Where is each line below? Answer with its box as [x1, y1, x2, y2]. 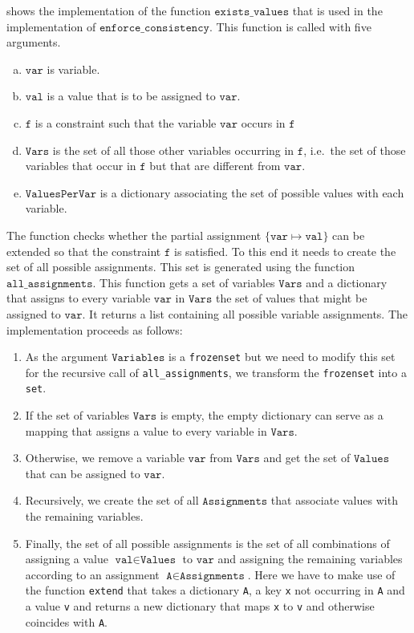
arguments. [6, 34, 61, 51]
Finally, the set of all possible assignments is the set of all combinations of [25, 534, 390, 551]
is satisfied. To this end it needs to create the [173, 242, 396, 259]
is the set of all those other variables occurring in [52, 141, 294, 158]
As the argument [25, 348, 108, 365]
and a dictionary [306, 274, 388, 290]
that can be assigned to [25, 465, 140, 481]
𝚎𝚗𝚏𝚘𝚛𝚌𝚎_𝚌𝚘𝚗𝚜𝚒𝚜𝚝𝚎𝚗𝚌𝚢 [99, 22, 209, 34]
